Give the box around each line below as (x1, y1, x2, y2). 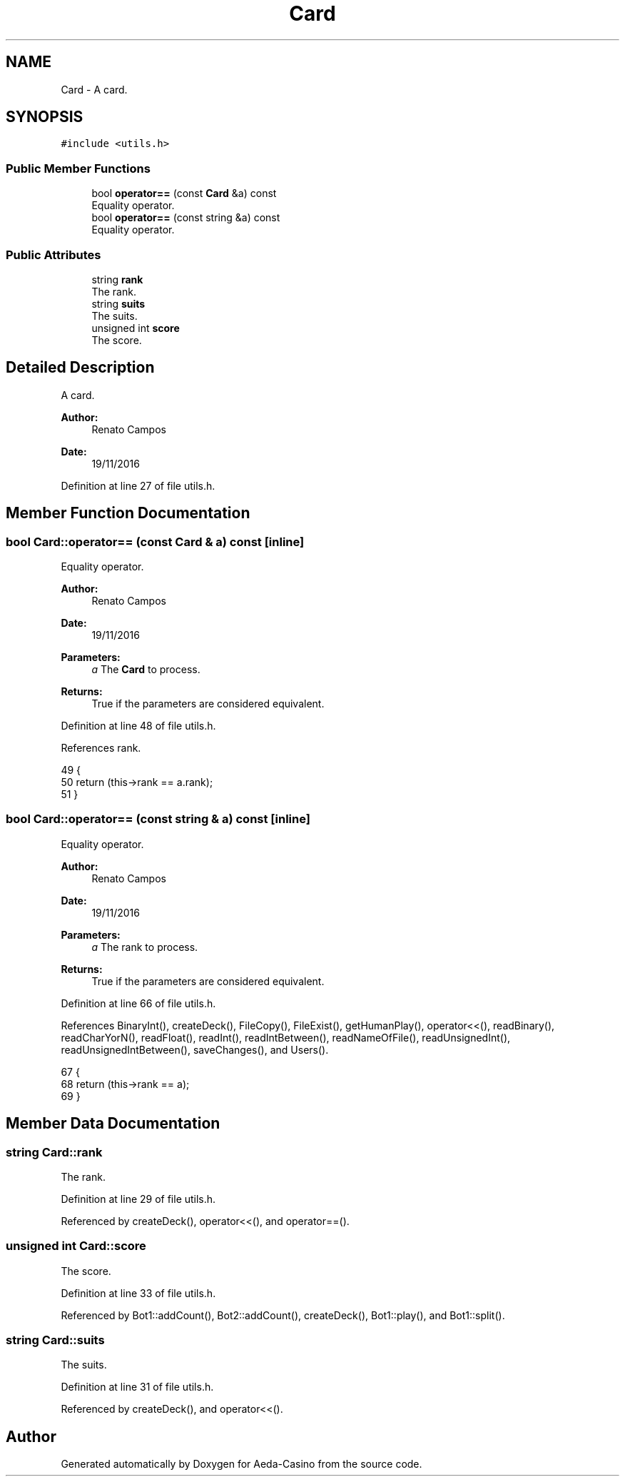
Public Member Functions (6, 161, 151, 176)
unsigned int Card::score (6, 1239, 146, 1254)
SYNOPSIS (6, 108, 83, 126)
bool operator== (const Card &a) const (91, 187, 277, 200)
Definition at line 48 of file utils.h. (61, 720, 216, 732)
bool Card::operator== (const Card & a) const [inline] (6, 534, 305, 549)
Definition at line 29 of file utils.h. (61, 1192, 216, 1205)
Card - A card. (61, 83, 128, 96)
